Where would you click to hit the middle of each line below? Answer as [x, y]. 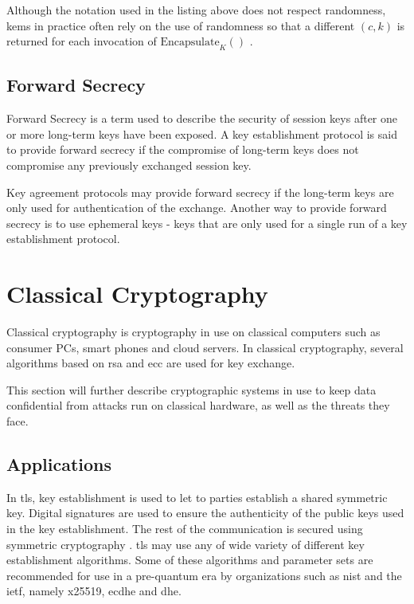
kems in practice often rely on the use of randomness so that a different [181, 25]
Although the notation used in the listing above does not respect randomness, [196, 10]
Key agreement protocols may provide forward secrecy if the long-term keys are [200, 192]
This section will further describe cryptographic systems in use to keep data [191, 389]
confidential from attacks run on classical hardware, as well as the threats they [198, 405]
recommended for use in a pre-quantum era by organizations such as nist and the [204, 575]
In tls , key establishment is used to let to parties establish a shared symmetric [197, 497]
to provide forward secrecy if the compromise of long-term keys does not [183, 149]
